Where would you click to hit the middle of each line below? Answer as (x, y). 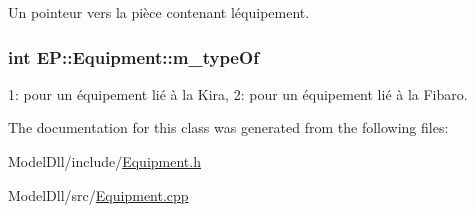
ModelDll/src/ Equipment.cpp (98, 194)
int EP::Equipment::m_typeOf (133, 56)
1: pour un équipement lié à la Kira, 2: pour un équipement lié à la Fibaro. (238, 93)
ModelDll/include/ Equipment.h (104, 161)
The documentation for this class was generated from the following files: (228, 127)
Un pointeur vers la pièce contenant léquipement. (159, 12)
